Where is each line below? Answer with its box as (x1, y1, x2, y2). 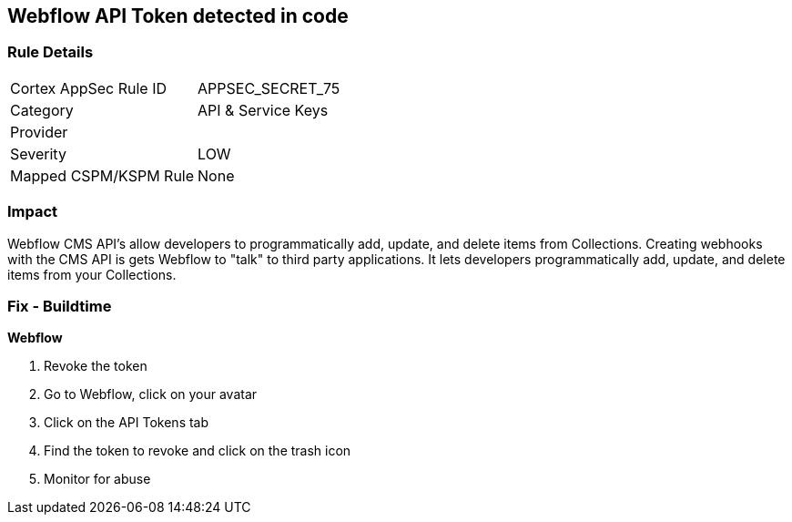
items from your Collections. (7, 266, 177, 282)
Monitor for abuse (44, 471, 151, 487)
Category (10, 100, 74, 119)
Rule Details (7, 43, 94, 62)
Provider (10, 122, 68, 141)
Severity (10, 144, 66, 163)
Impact (7, 202, 58, 221)
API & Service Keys (198, 100, 329, 119)
